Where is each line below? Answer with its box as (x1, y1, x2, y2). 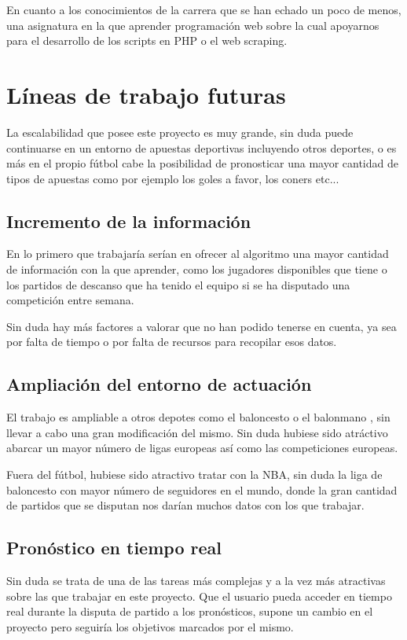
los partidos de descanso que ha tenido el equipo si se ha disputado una (6, 276, 350, 292)
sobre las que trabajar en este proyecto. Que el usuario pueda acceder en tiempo (6, 587, 392, 604)
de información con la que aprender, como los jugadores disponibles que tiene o (6, 261, 387, 278)
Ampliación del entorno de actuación (6, 372, 312, 396)
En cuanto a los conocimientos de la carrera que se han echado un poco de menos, (6, 2, 401, 17)
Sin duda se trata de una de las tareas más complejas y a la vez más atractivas (6, 572, 386, 589)
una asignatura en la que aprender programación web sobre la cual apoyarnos (6, 17, 379, 33)
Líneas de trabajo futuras (6, 78, 286, 110)
